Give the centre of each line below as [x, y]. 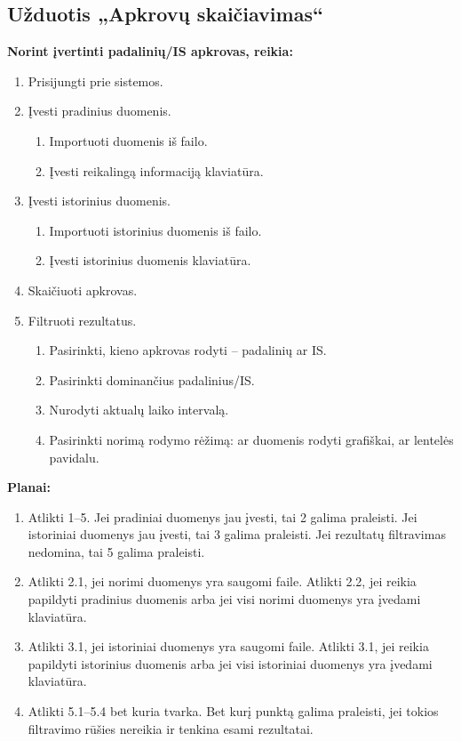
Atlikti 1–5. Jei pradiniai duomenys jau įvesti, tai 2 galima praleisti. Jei [223, 516]
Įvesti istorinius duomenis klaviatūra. [150, 260]
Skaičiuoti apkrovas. [83, 290]
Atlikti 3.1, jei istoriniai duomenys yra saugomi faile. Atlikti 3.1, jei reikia [228, 646]
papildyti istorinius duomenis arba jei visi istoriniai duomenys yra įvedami [230, 663]
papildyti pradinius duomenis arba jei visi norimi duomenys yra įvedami [224, 599]
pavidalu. [74, 457]
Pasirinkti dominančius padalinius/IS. [152, 379]
